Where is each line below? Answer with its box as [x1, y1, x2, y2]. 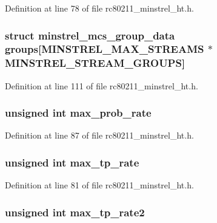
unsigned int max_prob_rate [5, 105, 152, 120]
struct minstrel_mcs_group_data [5, 27, 175, 43]
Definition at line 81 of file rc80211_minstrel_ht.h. [5, 179, 194, 191]
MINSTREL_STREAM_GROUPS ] [5, 55, 185, 70]
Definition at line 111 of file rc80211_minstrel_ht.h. [5, 79, 198, 92]
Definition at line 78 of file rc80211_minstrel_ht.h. [5, 2, 194, 14]
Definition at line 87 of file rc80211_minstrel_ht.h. [5, 129, 194, 142]
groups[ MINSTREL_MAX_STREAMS [5, 41, 204, 57]
